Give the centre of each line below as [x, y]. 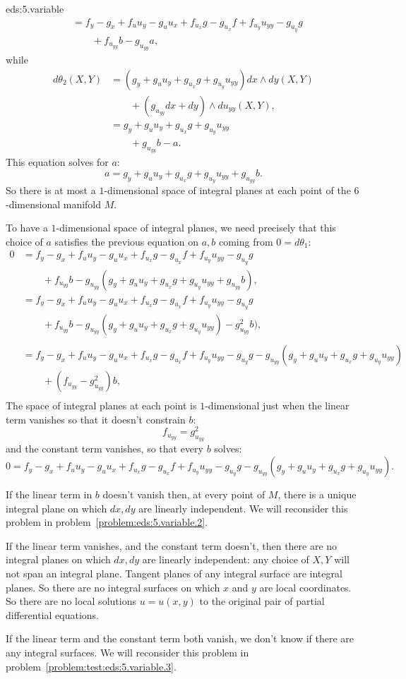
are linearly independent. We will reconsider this [243, 508]
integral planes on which [58, 559]
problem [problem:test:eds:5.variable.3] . [91, 666]
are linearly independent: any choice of [226, 559]
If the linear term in [49, 494]
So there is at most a [51, 190]
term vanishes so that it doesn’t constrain [96, 419]
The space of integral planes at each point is [101, 405]
